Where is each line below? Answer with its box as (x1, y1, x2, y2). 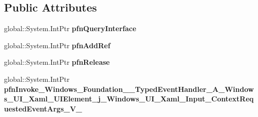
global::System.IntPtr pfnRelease (4, 57, 110, 67)
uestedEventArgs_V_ (4, 103, 82, 113)
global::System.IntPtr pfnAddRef (4, 40, 111, 50)
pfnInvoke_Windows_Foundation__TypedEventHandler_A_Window (4, 83, 254, 94)
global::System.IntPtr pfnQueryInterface (4, 23, 136, 34)
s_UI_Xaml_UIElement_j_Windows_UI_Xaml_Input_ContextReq (4, 93, 254, 104)
